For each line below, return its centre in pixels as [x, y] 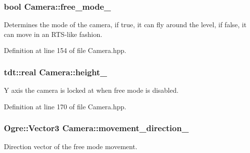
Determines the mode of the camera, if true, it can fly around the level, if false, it [125, 25]
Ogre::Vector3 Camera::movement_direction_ [96, 128]
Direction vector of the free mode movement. [71, 146]
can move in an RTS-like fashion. [53, 34]
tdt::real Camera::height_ [56, 72]
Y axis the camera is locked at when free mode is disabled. [91, 90]
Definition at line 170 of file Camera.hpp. [65, 106]
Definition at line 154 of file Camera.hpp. [65, 50]
